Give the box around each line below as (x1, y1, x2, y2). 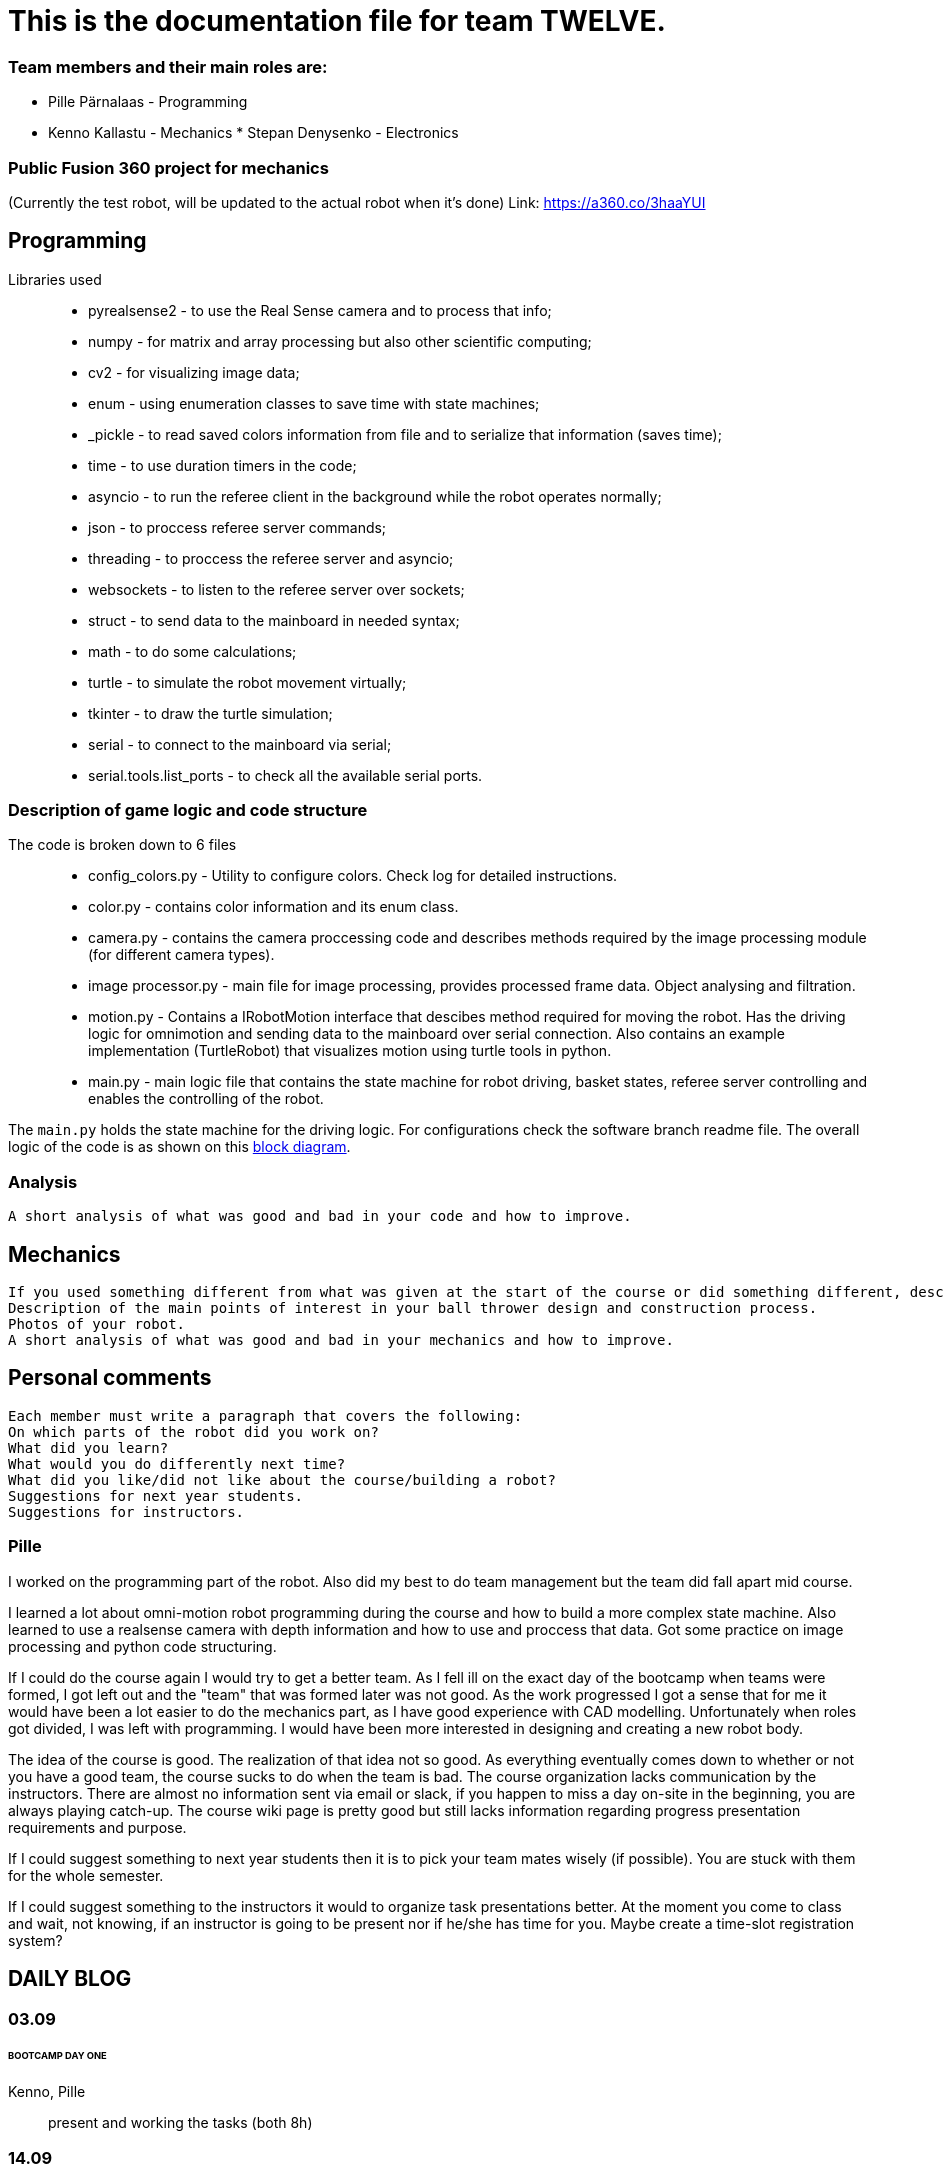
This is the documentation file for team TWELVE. (8, 4, 666, 38)
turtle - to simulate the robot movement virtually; (88, 673, 407, 691)
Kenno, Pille (8, 2083, 86, 2101)
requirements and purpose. (8, 1818, 187, 1836)
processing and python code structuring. (8, 1637, 277, 1655)
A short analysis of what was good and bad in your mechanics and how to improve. (8, 1332, 674, 1349)
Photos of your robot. (8, 1316, 186, 1333)
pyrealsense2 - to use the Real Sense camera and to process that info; (88, 301, 552, 319)
